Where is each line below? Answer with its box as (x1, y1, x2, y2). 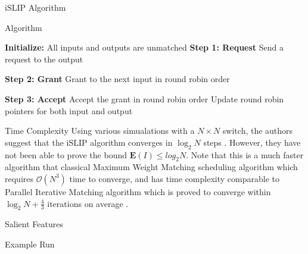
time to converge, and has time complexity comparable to (69, 172, 279, 184)
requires (5, 172, 33, 184)
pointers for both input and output (5, 104, 133, 117)
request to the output (5, 52, 83, 65)
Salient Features (5, 218, 63, 230)
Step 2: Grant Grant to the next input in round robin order (5, 73, 230, 85)
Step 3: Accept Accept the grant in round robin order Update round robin (5, 92, 284, 105)
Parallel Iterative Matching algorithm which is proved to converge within (5, 185, 271, 197)
